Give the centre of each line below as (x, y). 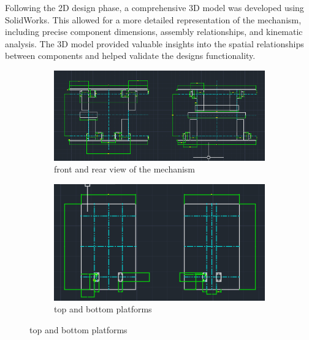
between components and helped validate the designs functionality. (130, 56)
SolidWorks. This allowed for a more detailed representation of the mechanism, (153, 19)
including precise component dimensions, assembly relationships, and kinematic (154, 32)
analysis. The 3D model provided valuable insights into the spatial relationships (154, 43)
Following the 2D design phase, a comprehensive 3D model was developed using (154, 7)
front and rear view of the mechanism (125, 169)
